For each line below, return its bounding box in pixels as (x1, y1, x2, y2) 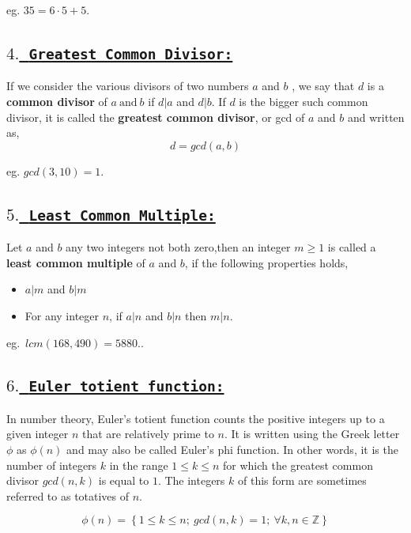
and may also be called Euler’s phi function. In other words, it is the (66, 441, 398, 458)
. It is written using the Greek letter (224, 425, 400, 442)
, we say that (292, 77, 355, 94)
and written (347, 108, 405, 125)
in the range (109, 456, 168, 473)
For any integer (25, 307, 100, 323)
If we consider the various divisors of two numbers (6, 77, 249, 94)
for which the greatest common (223, 456, 373, 473)
